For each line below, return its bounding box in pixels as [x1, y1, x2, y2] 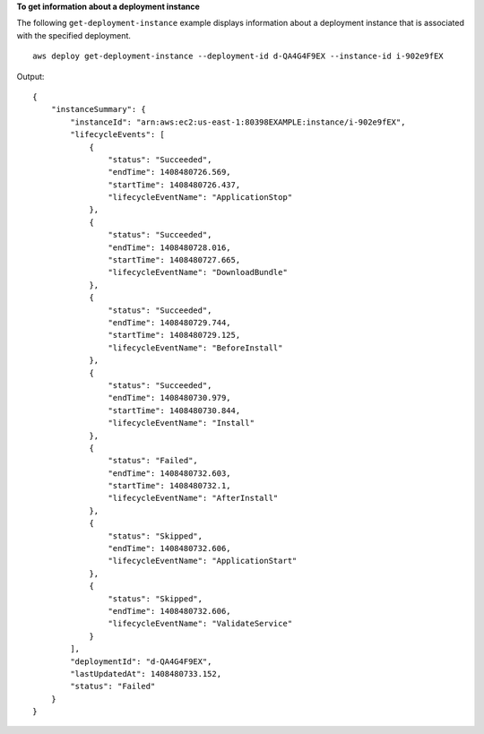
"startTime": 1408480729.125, [108, 330, 241, 341]
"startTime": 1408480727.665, [108, 255, 241, 265]
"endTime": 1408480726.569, [108, 167, 232, 177]
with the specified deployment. [16, 30, 132, 40]
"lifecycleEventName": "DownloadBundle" [108, 267, 289, 278]
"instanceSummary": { [50, 104, 147, 115]
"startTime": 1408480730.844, [108, 405, 241, 416]
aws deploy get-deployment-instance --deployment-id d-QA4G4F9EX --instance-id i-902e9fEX [32, 51, 444, 62]
